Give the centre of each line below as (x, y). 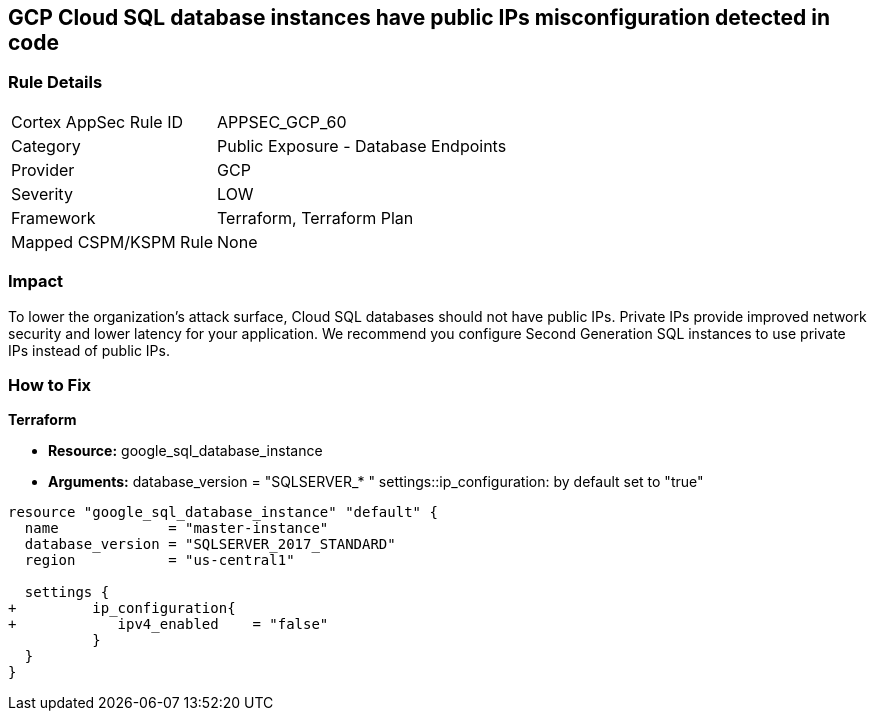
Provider (43, 169)
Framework (53, 217)
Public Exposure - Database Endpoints (362, 145)
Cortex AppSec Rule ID (97, 121)
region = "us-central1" (159, 560)
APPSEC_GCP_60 (282, 121)
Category (46, 145)
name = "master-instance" (176, 528)
